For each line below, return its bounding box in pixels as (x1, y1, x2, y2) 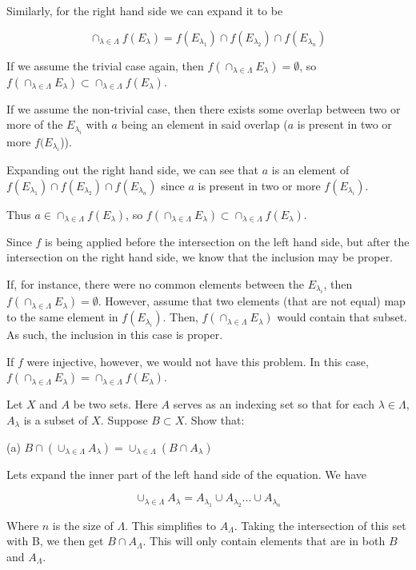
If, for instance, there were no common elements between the (6, 275, 304, 292)
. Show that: (184, 411, 245, 428)
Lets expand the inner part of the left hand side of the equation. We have (6, 465, 367, 482)
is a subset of (23, 411, 88, 428)
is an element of (271, 161, 350, 177)
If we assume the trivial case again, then (6, 57, 204, 74)
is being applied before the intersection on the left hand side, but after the (45, 233, 410, 249)
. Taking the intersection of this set (234, 516, 406, 533)
